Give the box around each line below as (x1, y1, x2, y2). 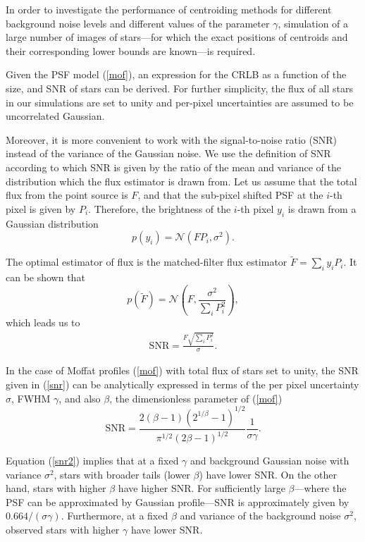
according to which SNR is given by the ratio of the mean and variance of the (6, 159, 341, 174)
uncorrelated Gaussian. (6, 109, 105, 123)
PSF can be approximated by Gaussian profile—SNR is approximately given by (6, 494, 349, 509)
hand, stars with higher (6, 481, 106, 495)
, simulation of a (278, 16, 349, 30)
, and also (58, 390, 101, 405)
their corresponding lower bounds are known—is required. (6, 43, 256, 58)
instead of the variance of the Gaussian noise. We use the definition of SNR (6, 146, 331, 161)
